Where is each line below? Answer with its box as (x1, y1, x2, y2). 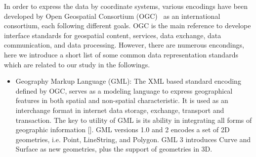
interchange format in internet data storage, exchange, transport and (15, 105, 224, 115)
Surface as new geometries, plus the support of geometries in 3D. (15, 144, 213, 154)
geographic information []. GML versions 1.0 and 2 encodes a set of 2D (15, 124, 230, 135)
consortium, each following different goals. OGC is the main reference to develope (4, 20, 251, 31)
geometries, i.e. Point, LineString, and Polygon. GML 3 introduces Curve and (15, 134, 251, 144)
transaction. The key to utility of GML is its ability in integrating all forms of (15, 114, 252, 125)
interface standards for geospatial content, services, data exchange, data (4, 30, 221, 40)
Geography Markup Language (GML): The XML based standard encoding (15, 76, 241, 86)
